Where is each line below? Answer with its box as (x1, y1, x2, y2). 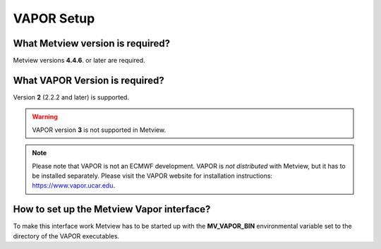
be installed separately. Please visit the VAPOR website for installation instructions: (32, 171, 273, 180)
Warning (32, 113, 58, 121)
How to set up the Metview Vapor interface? (13, 203, 211, 215)
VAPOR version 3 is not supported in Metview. (32, 126, 166, 134)
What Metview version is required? (13, 37, 171, 49)
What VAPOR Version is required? (13, 74, 165, 86)
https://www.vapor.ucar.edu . (32, 181, 116, 190)
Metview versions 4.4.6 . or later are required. (13, 56, 145, 65)
